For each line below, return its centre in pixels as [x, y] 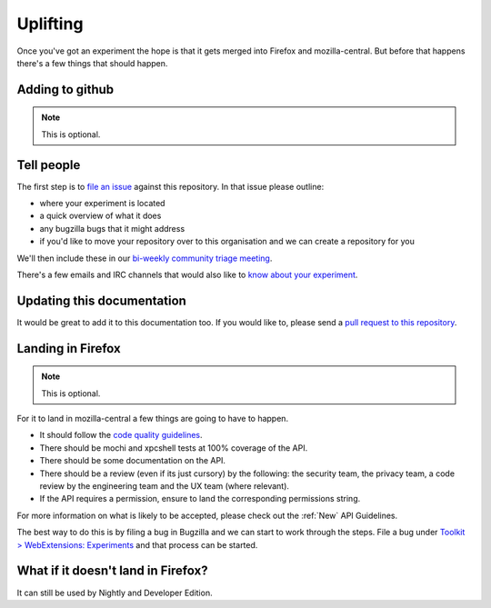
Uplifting [50, 24]
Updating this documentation [101, 300]
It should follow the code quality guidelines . [121, 435]
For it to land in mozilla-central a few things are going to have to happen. [153, 419]
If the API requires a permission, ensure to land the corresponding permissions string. [200, 499]
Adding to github [65, 90]
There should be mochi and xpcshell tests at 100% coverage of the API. [174, 448]
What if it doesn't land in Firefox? [112, 571]
